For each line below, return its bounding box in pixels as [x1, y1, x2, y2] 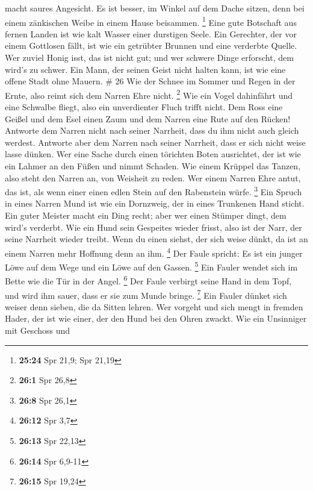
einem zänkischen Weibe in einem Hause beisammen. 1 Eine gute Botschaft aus [5, 14, 297, 28]
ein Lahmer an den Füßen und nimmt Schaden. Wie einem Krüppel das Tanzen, [5, 160, 301, 172]
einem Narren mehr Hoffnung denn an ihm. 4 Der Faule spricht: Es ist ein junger [5, 245, 303, 259]
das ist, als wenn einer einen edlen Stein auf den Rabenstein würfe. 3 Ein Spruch [5, 184, 302, 198]
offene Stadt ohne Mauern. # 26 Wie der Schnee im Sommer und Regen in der [5, 75, 296, 87]
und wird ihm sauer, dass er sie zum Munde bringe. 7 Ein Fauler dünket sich [5, 287, 287, 301]
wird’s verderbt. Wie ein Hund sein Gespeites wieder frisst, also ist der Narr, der [5, 220, 302, 233]
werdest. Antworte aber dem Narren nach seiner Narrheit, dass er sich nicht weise [5, 136, 306, 148]
